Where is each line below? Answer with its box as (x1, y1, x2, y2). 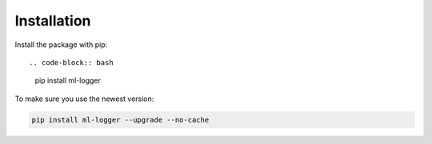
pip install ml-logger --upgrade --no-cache (31, 115, 210, 124)
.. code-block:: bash (29, 58, 114, 67)
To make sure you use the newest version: (14, 94, 154, 103)
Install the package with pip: (14, 40, 108, 49)
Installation (14, 12, 91, 29)
